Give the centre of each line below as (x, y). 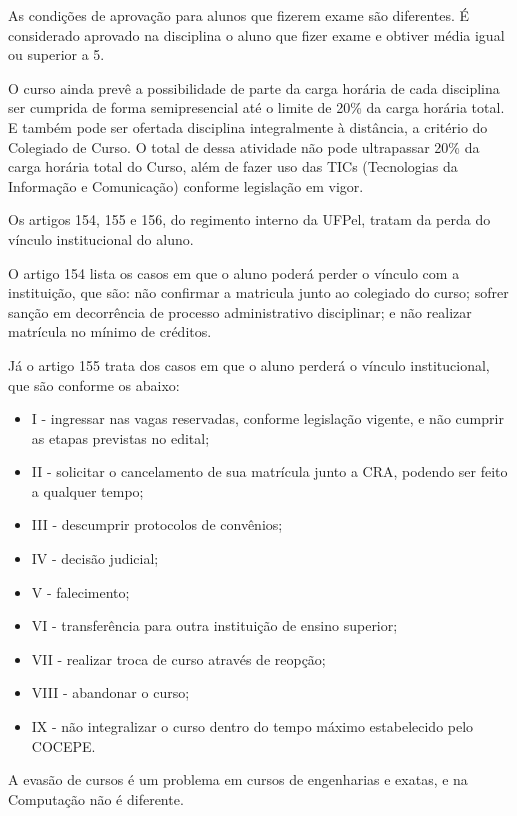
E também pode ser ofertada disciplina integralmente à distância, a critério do (248, 126)
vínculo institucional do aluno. (101, 238)
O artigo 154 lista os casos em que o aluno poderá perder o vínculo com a (234, 272)
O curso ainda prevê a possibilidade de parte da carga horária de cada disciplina (254, 87)
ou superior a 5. (56, 54)
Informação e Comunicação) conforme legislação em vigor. (186, 185)
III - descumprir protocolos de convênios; (157, 524)
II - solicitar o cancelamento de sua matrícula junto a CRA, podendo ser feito (269, 471)
